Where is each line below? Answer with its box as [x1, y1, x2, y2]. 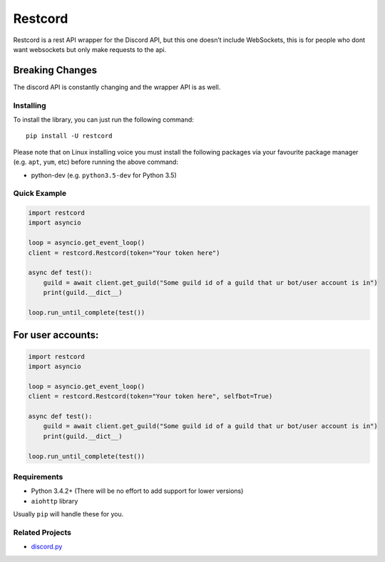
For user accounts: [13, 329, 99, 341]
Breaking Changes [13, 64, 98, 76]
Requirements [13, 472, 63, 482]
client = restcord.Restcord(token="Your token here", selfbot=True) [28, 392, 273, 400]
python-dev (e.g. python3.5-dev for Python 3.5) [31, 171, 178, 179]
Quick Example [13, 189, 67, 199]
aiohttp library [31, 496, 78, 505]
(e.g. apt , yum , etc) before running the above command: [13, 157, 178, 167]
